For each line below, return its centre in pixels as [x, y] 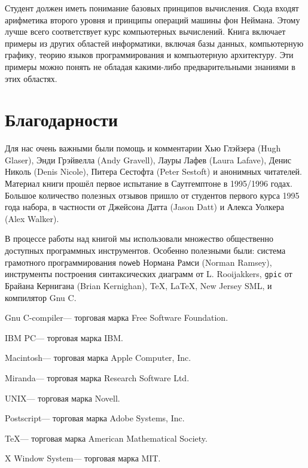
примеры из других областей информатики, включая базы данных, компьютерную [154, 43]
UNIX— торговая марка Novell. [62, 398]
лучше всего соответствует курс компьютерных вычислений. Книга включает [145, 31]
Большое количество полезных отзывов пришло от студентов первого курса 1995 [152, 195]
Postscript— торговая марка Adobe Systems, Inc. [95, 418]
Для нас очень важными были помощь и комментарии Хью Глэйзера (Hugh [143, 148]
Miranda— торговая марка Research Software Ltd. [97, 377]
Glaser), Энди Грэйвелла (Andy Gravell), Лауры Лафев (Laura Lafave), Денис [148, 159]
